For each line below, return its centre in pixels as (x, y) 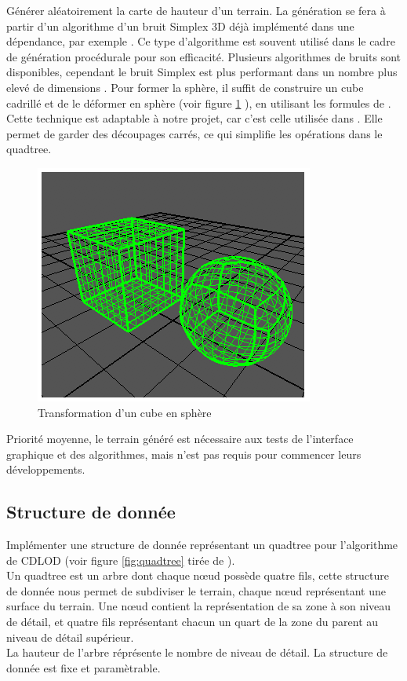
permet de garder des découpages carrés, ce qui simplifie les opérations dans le (194, 133)
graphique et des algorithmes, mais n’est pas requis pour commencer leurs (184, 454)
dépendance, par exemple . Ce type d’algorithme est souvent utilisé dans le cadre (201, 41)
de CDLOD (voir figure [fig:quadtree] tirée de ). (121, 560)
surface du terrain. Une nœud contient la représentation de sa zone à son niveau (199, 606)
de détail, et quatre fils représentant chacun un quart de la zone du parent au (193, 622)
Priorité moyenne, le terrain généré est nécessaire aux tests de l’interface (180, 439)
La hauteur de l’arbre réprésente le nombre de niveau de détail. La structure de (197, 652)
